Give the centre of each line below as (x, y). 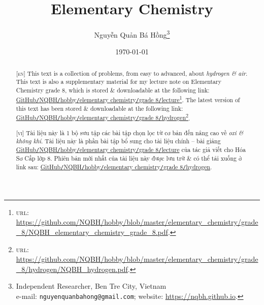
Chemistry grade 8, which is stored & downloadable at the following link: (113, 90)
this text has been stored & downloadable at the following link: (100, 108)
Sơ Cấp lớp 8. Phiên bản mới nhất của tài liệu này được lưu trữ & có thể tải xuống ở (129, 158)
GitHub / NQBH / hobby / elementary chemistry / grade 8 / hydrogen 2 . (103, 117)
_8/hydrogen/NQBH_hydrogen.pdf (72, 269)
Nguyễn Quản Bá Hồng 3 (132, 34)
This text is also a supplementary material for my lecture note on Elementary (119, 82)
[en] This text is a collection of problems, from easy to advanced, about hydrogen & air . (132, 73)
